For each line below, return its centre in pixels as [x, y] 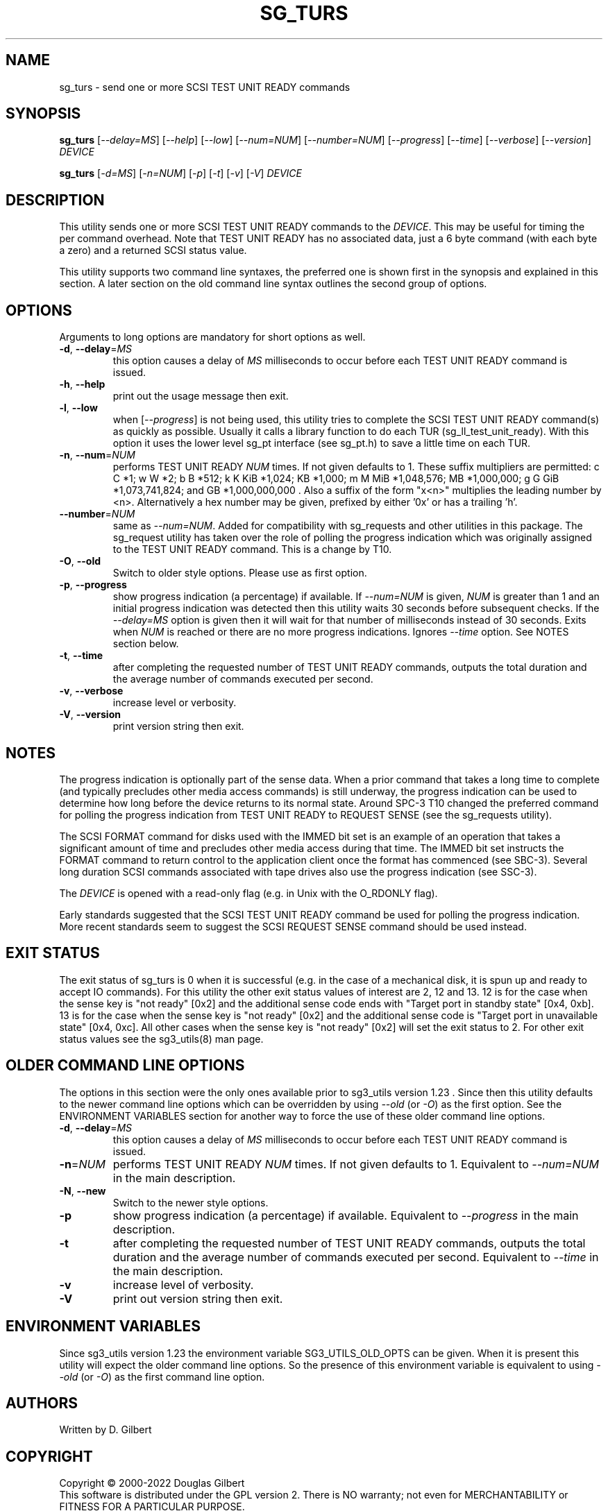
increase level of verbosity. [183, 1284]
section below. [146, 644]
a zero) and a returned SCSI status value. [153, 250]
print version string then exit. [178, 726]
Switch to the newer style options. [191, 1202]
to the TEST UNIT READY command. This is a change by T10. [252, 549]
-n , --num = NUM [97, 455]
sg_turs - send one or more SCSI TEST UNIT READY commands [205, 87]
